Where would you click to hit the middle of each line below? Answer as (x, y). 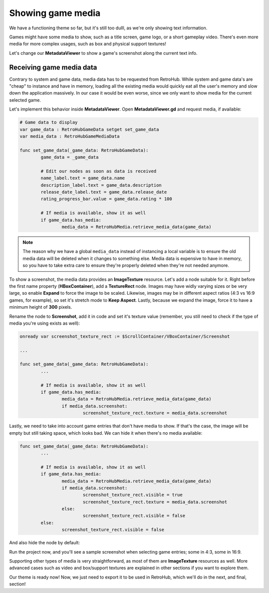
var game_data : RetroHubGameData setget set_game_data (89, 129)
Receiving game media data (53, 67)
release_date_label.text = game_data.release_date (104, 192)
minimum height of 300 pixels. (41, 307)
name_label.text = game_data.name (83, 178)
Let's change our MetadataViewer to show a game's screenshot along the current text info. (103, 53)
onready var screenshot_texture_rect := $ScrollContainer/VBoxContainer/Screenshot (125, 336)
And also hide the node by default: (45, 543)
